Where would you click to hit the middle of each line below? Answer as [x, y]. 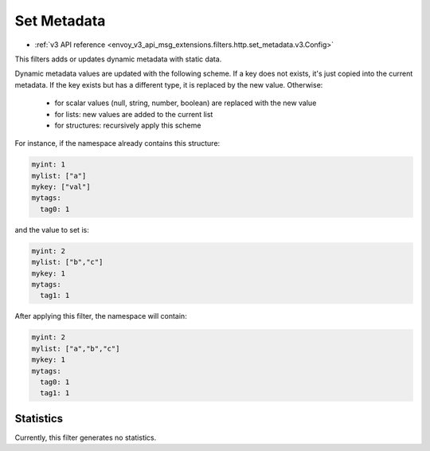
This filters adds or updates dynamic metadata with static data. [118, 59]
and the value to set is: [52, 229]
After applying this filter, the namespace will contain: [101, 316]
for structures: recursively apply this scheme [128, 125]
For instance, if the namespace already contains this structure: [117, 143]
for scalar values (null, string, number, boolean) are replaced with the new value [186, 103]
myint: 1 [49, 165]
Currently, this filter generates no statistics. [86, 437]
